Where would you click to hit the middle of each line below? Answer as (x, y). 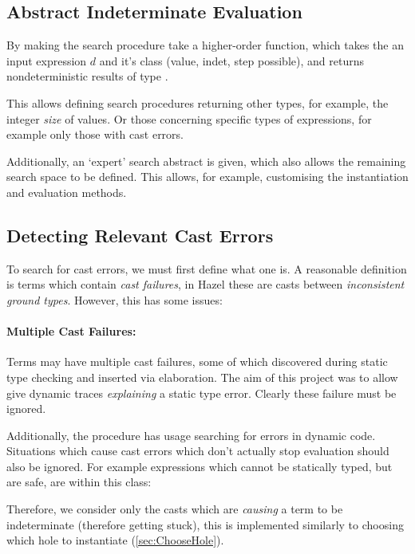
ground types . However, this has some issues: (115, 299)
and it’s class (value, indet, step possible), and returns (231, 60)
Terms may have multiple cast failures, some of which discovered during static (197, 361)
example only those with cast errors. (95, 134)
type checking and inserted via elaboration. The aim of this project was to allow (202, 377)
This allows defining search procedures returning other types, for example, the (198, 102)
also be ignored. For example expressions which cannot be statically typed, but (200, 466)
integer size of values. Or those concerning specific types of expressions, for (189, 118)
